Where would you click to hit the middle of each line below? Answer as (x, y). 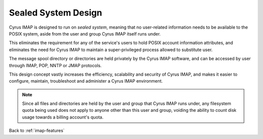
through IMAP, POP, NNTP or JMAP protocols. (55, 65)
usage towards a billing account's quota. (63, 117)
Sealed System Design (56, 13)
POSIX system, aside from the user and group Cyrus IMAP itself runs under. (85, 34)
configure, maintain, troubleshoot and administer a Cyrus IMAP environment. (86, 81)
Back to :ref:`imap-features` (37, 131)
